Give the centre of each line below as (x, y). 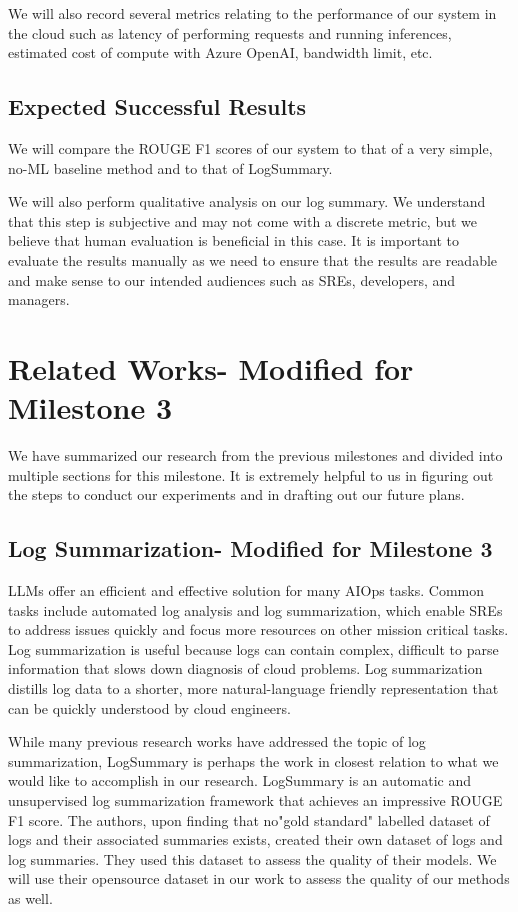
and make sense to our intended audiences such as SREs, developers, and (232, 279)
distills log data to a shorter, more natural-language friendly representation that (253, 688)
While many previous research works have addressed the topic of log (217, 741)
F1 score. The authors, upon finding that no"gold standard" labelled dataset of (249, 819)
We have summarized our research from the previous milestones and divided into (255, 455)
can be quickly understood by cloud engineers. (149, 707)
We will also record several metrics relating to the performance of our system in (252, 13)
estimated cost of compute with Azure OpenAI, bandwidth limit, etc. (220, 52)
